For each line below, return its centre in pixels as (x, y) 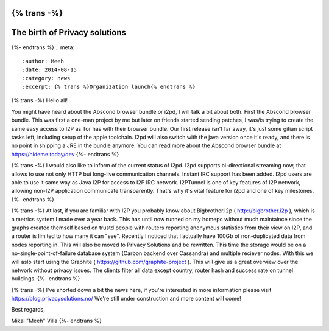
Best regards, (28, 310)
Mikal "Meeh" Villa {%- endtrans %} (57, 321)
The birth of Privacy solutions (69, 33)
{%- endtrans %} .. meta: (43, 47)
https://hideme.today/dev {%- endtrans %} (65, 154)
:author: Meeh (43, 61)
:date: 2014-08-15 (50, 70)
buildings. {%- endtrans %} (46, 279)
